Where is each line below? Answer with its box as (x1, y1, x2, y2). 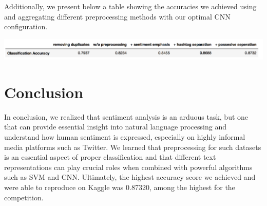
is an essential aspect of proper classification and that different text (4, 152, 216, 162)
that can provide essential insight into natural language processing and (4, 121, 226, 132)
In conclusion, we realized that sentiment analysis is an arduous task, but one (4, 111, 249, 122)
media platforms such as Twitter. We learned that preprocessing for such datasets (4, 141, 261, 152)
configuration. (4, 21, 48, 32)
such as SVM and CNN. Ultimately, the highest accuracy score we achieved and (4, 172, 256, 182)
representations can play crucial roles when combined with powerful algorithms (4, 161, 253, 172)
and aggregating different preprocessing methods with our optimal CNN (4, 11, 231, 22)
